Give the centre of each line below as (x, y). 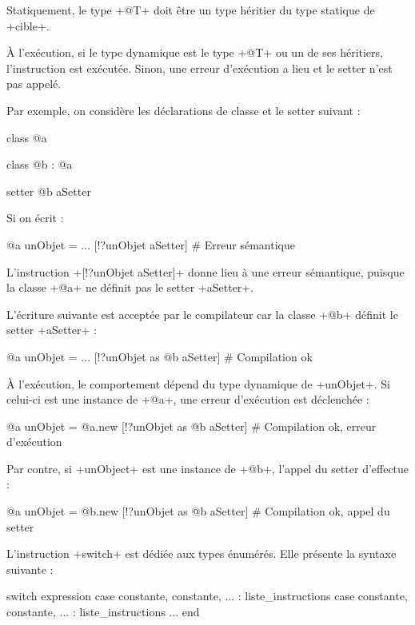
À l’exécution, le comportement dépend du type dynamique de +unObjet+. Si (198, 383)
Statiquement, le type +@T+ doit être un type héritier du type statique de (191, 10)
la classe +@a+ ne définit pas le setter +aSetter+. (130, 287)
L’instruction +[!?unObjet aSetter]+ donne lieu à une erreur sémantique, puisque (206, 271)
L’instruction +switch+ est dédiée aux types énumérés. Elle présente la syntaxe (202, 553)
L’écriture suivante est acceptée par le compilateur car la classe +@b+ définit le (202, 314)
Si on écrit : (35, 218)
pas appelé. (34, 84)
